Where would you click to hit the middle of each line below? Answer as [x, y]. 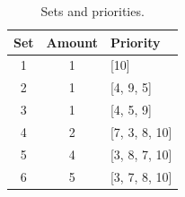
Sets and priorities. [92, 11]
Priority [135, 42]
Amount [72, 42]
